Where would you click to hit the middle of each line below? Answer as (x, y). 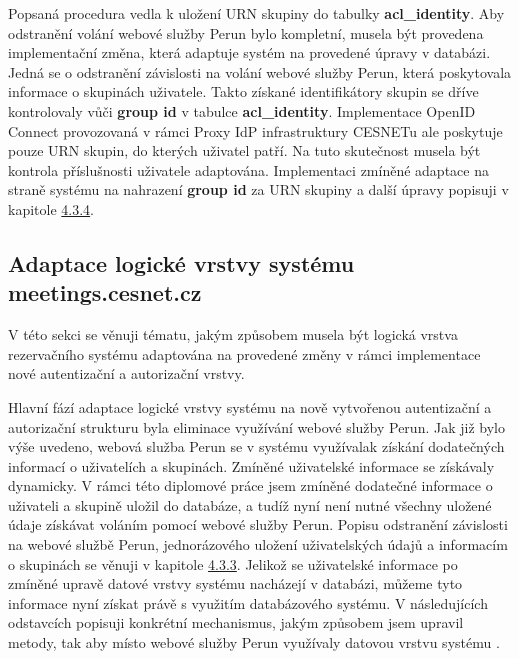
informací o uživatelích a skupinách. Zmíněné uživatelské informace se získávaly (251, 465)
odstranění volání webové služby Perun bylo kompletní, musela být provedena (246, 32)
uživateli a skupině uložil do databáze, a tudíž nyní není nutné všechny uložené (250, 504)
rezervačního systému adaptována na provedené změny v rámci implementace (244, 353)
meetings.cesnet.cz (105, 292)
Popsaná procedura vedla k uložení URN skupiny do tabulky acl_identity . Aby (256, 13)
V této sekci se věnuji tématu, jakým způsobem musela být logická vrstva (233, 334)
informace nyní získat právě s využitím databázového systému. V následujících (248, 602)
